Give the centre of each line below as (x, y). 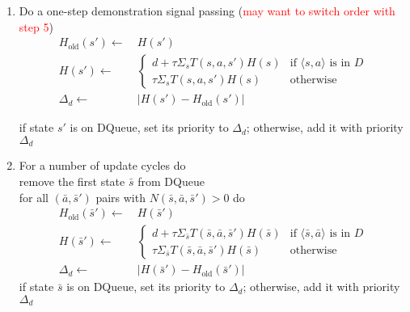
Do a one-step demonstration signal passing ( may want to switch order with (207, 11)
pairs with (120, 197)
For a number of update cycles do (102, 165)
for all (34, 197)
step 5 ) (36, 26)
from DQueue (171, 181)
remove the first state (72, 181)
